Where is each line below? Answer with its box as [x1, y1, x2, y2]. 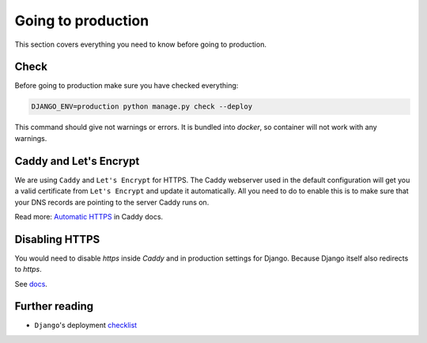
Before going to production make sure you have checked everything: [14, 81, 239, 90]
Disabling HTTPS [14, 232, 100, 246]
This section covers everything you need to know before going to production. [14, 40, 266, 49]
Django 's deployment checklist [34, 321, 138, 330]
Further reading [14, 299, 94, 313]
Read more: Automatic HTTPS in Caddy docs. [14, 212, 164, 221]
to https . [14, 265, 43, 274]
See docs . [14, 279, 47, 288]
